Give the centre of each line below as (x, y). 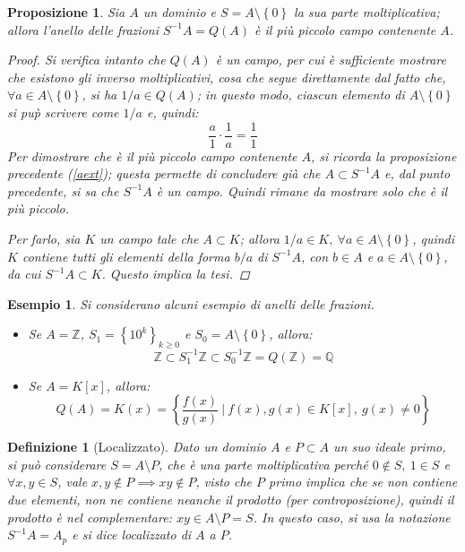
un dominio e (180, 12)
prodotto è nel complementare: (90, 517)
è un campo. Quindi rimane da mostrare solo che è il (302, 190)
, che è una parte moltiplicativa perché (263, 464)
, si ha (99, 95)
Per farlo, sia (44, 238)
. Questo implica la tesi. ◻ (176, 274)
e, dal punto (418, 173)
